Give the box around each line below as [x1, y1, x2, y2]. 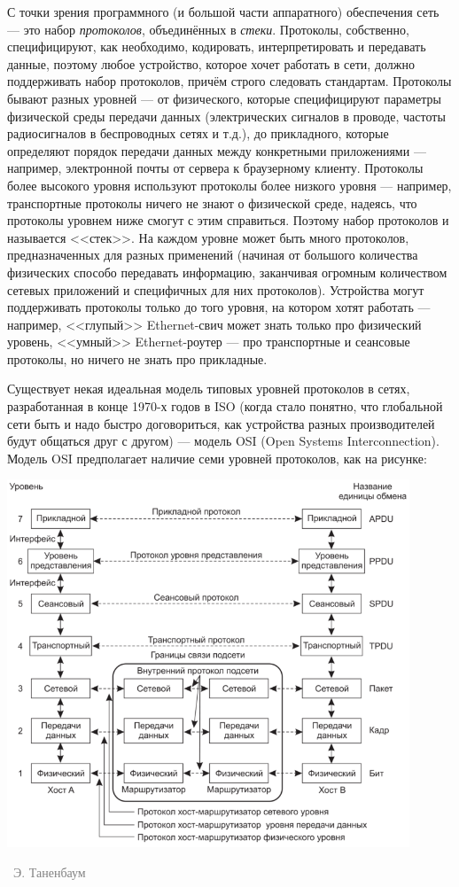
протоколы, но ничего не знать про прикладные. [7, 349, 268, 368]
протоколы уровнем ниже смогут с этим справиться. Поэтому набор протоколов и [7, 211, 449, 230]
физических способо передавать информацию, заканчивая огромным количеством [7, 262, 447, 281]
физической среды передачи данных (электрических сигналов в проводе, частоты [7, 106, 446, 125]
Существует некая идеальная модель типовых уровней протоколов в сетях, [7, 379, 410, 398]
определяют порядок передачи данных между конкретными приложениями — [7, 141, 426, 160]
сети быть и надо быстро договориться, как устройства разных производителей [7, 414, 435, 432]
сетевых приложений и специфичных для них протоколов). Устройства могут [7, 280, 424, 299]
